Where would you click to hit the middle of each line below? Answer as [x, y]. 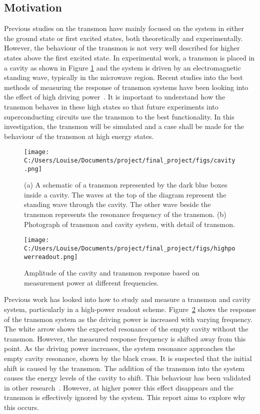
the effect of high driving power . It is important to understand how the [115, 97]
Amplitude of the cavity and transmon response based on [112, 273]
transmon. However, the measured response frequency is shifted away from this [125, 338]
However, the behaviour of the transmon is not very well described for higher [122, 48]
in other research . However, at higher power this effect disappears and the [119, 387]
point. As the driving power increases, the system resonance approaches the [120, 348]
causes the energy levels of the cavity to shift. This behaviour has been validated [127, 378]
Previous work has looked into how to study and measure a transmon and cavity [127, 299]
